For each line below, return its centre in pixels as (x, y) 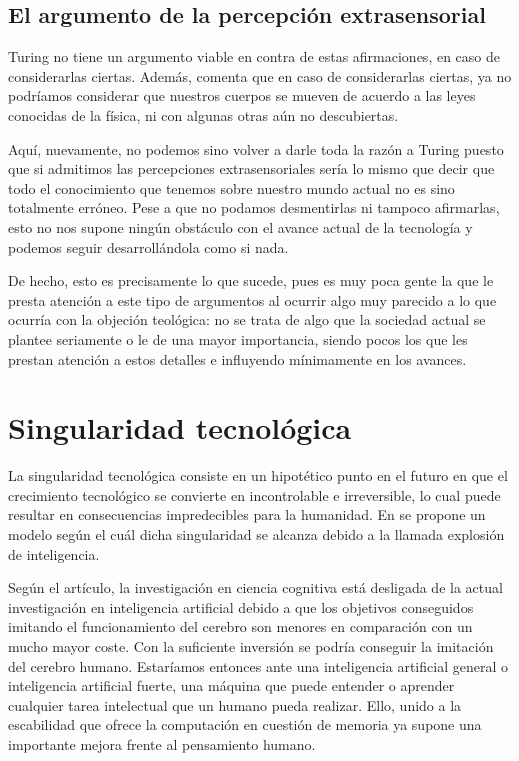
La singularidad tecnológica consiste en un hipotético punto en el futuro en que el (258, 475)
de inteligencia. (54, 553)
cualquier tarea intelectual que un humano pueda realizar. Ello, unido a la (235, 704)
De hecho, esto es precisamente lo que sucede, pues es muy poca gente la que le (251, 280)
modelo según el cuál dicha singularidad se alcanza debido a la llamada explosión (256, 534)
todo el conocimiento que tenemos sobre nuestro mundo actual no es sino (231, 187)
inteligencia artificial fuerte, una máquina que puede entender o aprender (231, 685)
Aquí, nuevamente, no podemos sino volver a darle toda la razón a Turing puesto (256, 148)
